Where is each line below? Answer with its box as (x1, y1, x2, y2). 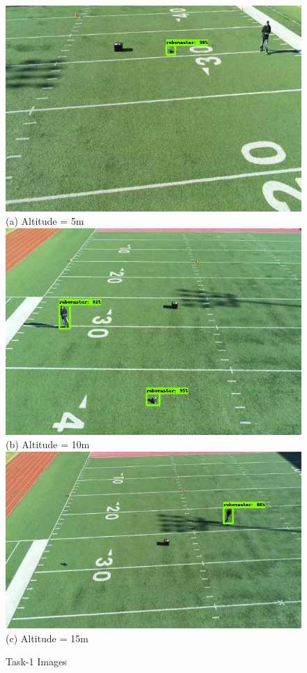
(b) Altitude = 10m (6, 437, 90, 452)
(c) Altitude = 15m (6, 630, 89, 645)
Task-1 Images (6, 654, 67, 669)
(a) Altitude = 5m (6, 214, 84, 228)
